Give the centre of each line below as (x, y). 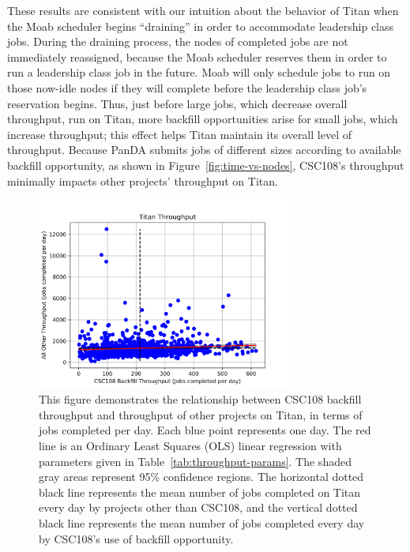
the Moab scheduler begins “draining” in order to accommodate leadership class (201, 26)
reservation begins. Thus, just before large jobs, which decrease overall (177, 103)
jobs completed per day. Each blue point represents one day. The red (205, 430)
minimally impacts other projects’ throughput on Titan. (143, 180)
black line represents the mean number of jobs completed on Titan (200, 492)
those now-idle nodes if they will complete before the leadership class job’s (187, 87)
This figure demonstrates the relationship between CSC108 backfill (200, 399)
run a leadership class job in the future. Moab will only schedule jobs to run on (199, 72)
